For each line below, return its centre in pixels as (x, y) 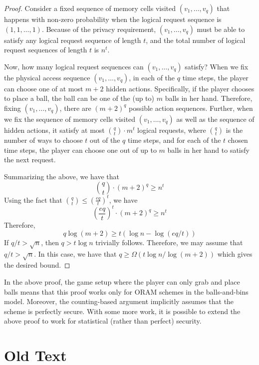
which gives (235, 253)
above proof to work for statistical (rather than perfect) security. (103, 321)
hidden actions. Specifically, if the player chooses (180, 88)
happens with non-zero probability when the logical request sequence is (113, 19)
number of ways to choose (43, 140)
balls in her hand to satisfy (208, 150)
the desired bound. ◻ (37, 265)
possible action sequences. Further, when (191, 108)
